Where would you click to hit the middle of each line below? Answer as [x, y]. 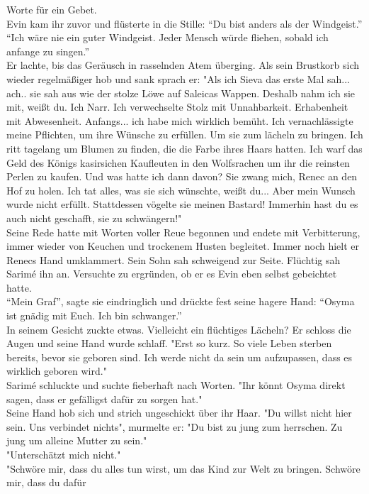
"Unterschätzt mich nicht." [64, 454]
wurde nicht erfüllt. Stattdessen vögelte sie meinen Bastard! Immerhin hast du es [182, 204]
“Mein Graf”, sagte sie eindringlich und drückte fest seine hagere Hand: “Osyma [181, 301]
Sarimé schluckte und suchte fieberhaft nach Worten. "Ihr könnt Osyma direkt [176, 385]
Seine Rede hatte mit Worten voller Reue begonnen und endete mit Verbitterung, [183, 232]
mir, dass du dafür [46, 482]
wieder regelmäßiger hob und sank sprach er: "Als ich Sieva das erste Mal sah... [178, 78]
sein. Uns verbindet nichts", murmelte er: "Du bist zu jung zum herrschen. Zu [175, 426]
